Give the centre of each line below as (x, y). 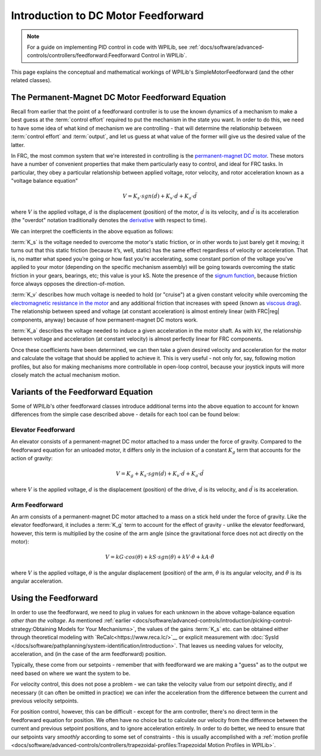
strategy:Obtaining (34, 629)
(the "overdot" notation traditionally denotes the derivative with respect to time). (109, 220)
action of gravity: (32, 458)
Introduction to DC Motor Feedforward (108, 15)
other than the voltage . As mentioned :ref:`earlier (71, 621)
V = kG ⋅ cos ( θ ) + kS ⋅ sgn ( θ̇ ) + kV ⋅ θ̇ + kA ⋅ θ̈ (160, 557)
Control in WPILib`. (164, 55)
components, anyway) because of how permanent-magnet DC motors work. (105, 320)
